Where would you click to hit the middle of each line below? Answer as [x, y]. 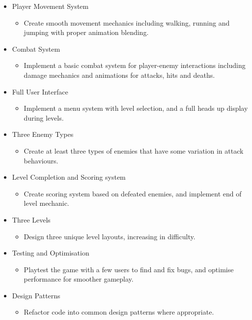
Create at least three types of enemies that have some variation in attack [134, 150]
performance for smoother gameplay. [79, 279]
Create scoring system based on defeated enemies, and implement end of [133, 193]
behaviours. [41, 160]
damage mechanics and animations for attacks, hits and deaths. [119, 75]
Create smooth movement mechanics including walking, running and [127, 22]
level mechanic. [46, 203]
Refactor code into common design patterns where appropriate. [119, 312]
